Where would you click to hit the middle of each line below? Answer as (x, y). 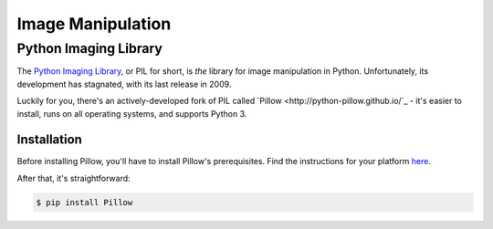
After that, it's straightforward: (74, 178)
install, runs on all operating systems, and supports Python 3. (132, 113)
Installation (49, 140)
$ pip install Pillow (84, 202)
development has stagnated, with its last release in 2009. (124, 84)
